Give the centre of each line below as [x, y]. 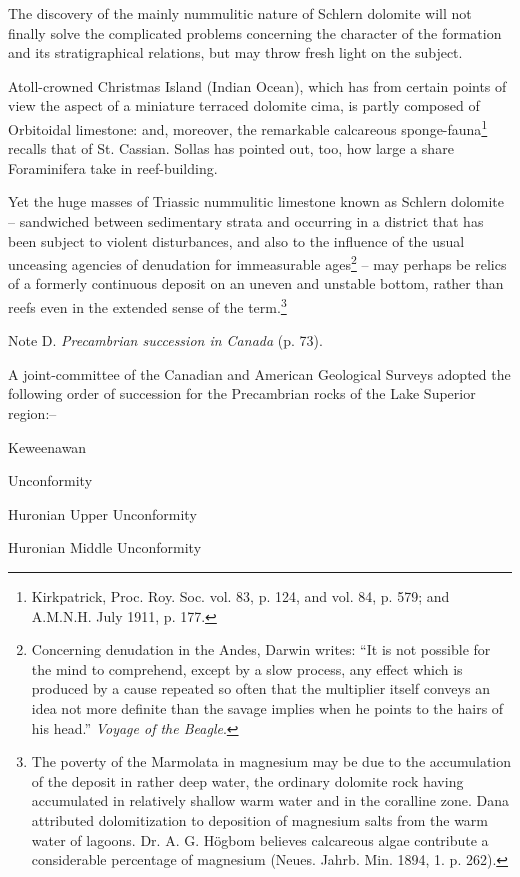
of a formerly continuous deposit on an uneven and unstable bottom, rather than [256, 283]
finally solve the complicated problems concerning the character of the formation [255, 32]
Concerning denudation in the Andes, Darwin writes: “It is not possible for [261, 649]
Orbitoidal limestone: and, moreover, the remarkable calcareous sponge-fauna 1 [248, 127]
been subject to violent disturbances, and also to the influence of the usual [236, 240]
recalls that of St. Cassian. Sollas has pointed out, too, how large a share [231, 148]
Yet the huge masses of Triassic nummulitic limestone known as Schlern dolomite [256, 201]
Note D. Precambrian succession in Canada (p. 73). [165, 340]
